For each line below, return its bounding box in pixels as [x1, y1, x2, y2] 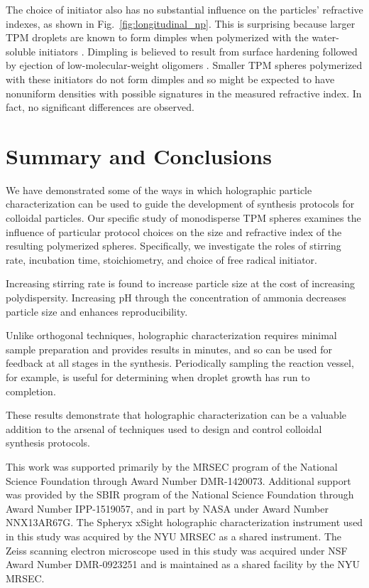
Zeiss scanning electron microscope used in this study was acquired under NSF [6, 542, 348, 557]
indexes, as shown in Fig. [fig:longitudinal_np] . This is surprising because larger [6, 16, 356, 31]
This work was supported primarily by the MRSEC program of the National [6, 459, 338, 474]
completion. [6, 383, 56, 398]
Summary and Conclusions [6, 141, 272, 170]
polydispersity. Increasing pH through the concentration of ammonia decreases [6, 290, 346, 305]
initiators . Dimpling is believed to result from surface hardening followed [38, 43, 358, 58]
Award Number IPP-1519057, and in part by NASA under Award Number [6, 501, 329, 515]
